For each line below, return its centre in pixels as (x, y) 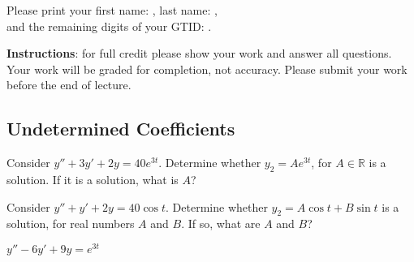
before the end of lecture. (69, 85)
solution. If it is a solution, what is (93, 179)
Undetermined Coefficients (121, 129)
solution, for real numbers (71, 223)
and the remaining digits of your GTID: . (109, 26)
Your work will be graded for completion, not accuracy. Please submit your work (207, 69)
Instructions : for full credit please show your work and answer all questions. (199, 53)
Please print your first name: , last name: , (112, 10)
